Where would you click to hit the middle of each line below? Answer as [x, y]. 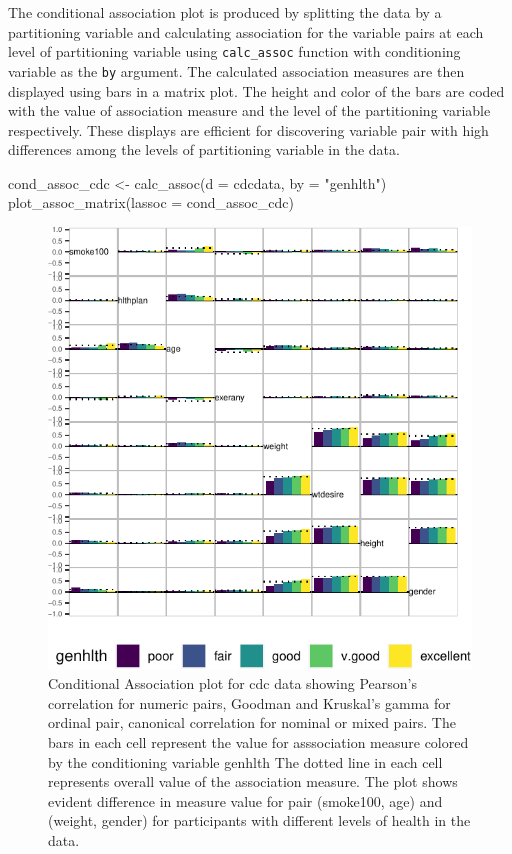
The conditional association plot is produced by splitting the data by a [225, 12]
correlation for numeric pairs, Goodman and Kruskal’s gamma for [249, 702]
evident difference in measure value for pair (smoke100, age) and [245, 800]
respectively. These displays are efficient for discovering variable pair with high [248, 129]
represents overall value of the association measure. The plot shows [253, 781]
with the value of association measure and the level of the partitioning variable [249, 110]
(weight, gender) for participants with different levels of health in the [259, 820]
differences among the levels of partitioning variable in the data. [204, 149]
